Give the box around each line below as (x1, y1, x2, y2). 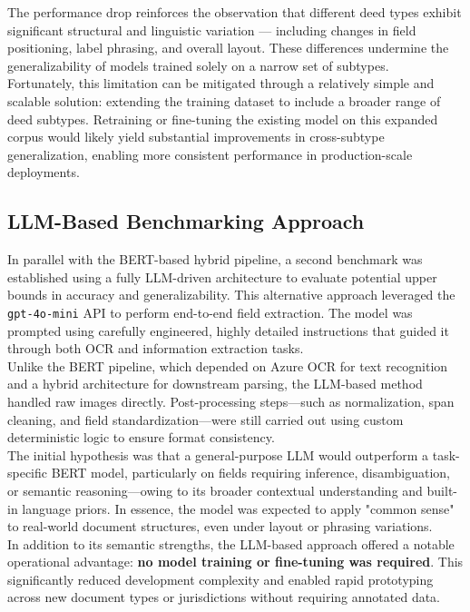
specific (7, 463, 48, 482)
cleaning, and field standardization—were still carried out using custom (7, 410, 404, 429)
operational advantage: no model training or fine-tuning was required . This (7, 552, 464, 571)
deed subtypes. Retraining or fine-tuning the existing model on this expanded (7, 109, 438, 128)
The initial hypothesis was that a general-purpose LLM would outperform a (7, 445, 429, 464)
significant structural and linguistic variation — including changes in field (7, 20, 416, 39)
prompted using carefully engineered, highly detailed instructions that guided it (7, 321, 449, 340)
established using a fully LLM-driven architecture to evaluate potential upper (7, 267, 437, 286)
